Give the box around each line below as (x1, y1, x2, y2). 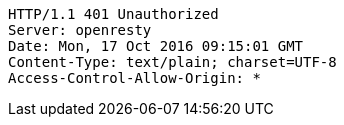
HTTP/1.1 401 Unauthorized (8, 6, 219, 22)
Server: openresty (8, 22, 152, 38)
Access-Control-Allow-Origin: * (8, 70, 261, 86)
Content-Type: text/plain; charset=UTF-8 (8, 54, 337, 70)
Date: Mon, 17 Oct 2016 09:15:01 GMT (8, 38, 304, 54)
